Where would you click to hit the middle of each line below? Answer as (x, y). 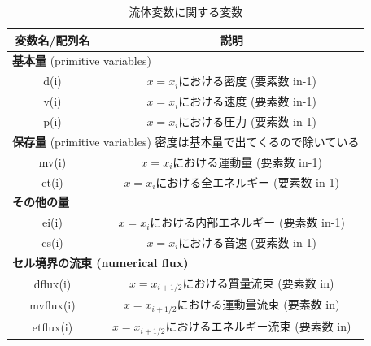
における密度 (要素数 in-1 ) (247, 81)
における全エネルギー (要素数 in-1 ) (247, 182)
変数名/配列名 (52, 39)
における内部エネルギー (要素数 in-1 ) (247, 222)
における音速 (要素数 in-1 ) (247, 242)
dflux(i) (52, 283)
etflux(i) (52, 327)
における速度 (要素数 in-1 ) (247, 101)
